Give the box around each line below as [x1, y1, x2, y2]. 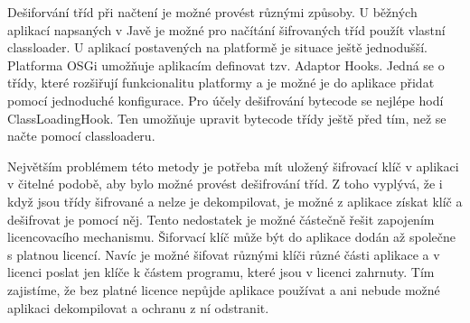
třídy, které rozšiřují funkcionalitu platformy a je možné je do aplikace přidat [7, 73, 435, 92]
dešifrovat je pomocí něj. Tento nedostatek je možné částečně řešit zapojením [7, 209, 435, 228]
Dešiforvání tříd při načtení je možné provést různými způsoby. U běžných [7, 3, 418, 21]
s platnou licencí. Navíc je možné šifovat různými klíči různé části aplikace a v [7, 245, 440, 263]
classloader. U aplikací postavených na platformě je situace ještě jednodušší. [7, 38, 428, 57]
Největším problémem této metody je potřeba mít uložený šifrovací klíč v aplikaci [7, 156, 459, 175]
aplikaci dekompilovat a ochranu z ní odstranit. [7, 298, 269, 317]
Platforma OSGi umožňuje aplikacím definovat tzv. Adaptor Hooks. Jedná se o [7, 55, 445, 74]
